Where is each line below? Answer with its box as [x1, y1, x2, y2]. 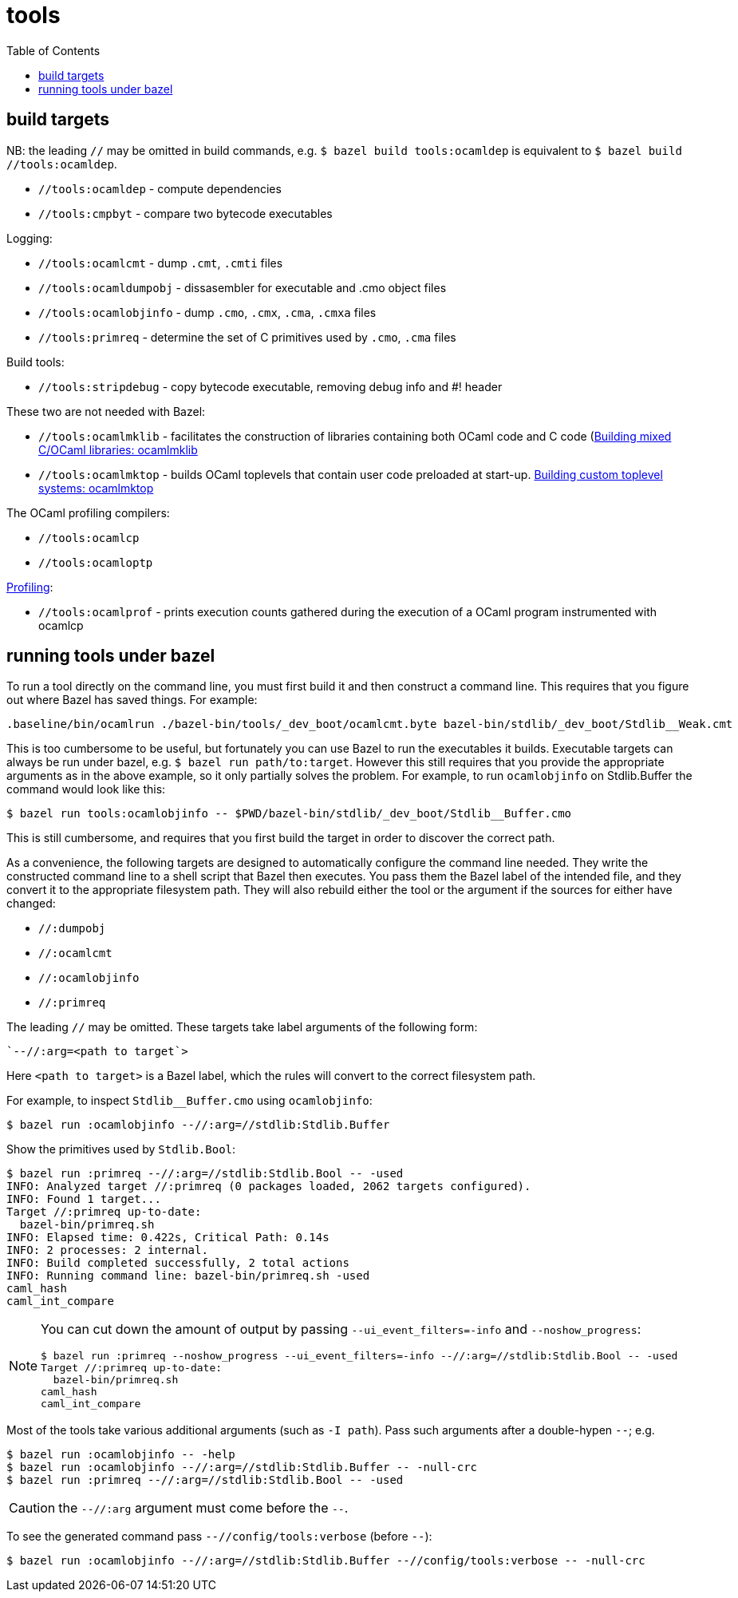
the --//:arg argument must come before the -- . [58, 1500, 349, 1517]
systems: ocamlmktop [38, 481, 154, 495]
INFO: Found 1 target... [6, 1193, 161, 1206]
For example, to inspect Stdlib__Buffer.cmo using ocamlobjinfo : [6, 1094, 373, 1108]
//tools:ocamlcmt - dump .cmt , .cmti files [38, 255, 283, 270]
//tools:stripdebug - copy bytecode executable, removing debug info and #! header [38, 379, 503, 394]
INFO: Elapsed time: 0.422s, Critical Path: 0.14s [6, 1231, 330, 1244]
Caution [9, 1500, 56, 1517]
